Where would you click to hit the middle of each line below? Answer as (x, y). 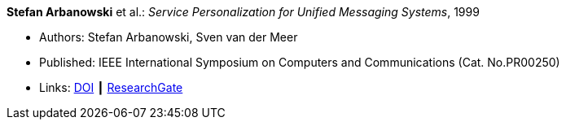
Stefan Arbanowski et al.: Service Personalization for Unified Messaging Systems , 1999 (243, 12)
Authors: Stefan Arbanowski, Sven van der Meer (169, 37)
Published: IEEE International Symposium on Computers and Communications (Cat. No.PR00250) (300, 62)
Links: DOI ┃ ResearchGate (111, 87)
